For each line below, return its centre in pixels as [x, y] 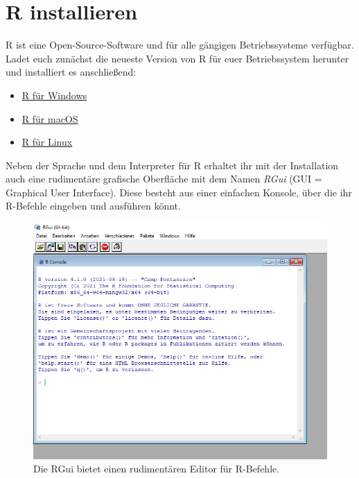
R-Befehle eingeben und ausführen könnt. [93, 206]
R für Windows [54, 95]
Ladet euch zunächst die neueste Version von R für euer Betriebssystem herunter [177, 58]
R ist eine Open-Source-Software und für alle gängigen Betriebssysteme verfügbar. [180, 45]
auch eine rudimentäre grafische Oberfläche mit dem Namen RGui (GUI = [164, 179]
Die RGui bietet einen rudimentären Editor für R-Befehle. [157, 469]
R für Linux [47, 142]
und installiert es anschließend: [71, 72]
